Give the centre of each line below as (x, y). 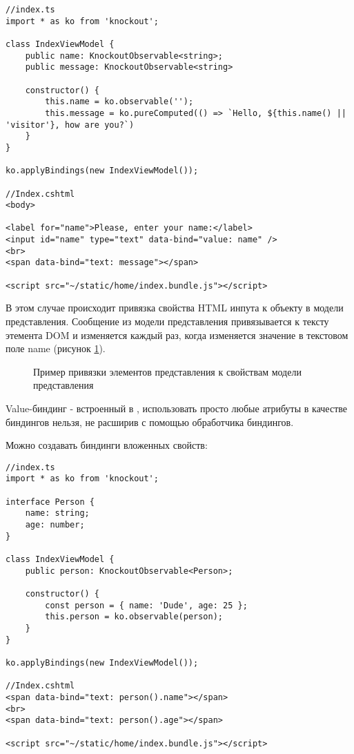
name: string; (57, 513)
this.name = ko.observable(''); (119, 102)
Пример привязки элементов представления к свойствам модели (167, 371)
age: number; (55, 525)
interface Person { (50, 502)
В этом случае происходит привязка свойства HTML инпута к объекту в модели (175, 308)
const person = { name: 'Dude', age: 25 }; (146, 605)
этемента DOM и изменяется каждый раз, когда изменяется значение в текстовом (177, 335)
